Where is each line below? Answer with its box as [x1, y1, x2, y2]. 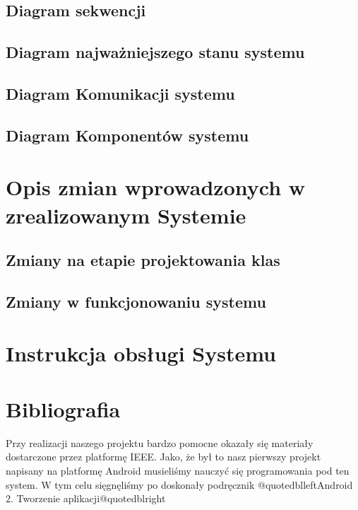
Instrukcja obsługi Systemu [6, 339, 276, 368]
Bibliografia [6, 394, 121, 423]
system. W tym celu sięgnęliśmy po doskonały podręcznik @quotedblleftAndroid [6, 477, 353, 492]
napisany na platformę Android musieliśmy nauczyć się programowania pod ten [6, 463, 350, 477]
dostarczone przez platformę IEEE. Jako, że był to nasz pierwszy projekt [6, 449, 321, 464]
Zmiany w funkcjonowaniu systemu [6, 290, 266, 312]
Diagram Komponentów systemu [6, 124, 249, 146]
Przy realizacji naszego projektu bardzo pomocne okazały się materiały [6, 435, 314, 450]
